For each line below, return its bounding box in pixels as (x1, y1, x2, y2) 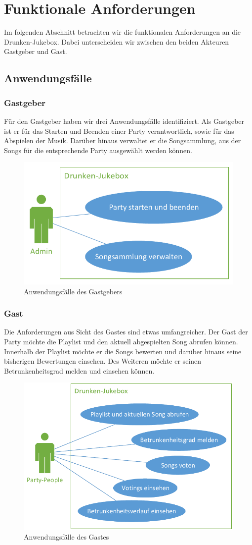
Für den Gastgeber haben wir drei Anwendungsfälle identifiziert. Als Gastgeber (4, 115, 245, 126)
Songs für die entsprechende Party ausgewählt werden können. (4, 145, 192, 155)
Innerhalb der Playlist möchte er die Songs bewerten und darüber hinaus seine (4, 346, 242, 356)
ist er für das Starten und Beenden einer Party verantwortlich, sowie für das (4, 125, 234, 136)
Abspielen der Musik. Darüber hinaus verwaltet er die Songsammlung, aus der (4, 135, 241, 146)
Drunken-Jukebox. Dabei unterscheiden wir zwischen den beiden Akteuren (4, 36, 229, 47)
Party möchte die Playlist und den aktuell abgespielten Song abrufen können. (4, 336, 238, 347)
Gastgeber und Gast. (4, 46, 67, 56)
